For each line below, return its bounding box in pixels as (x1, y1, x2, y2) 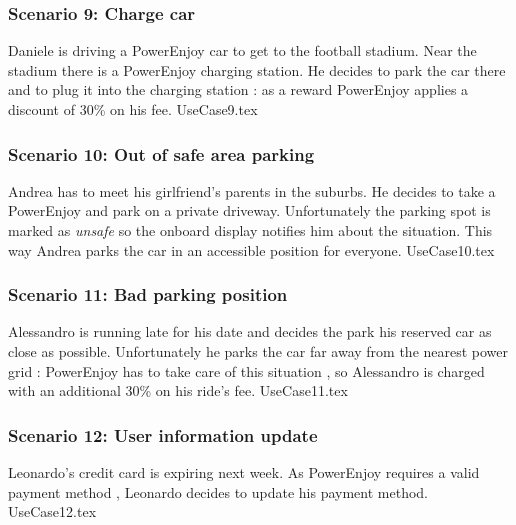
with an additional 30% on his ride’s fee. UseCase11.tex (8, 380, 348, 401)
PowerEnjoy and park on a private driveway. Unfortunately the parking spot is (8, 200, 491, 221)
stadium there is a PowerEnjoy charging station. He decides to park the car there (8, 59, 506, 80)
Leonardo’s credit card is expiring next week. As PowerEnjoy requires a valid (8, 462, 480, 482)
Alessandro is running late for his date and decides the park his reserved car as (8, 321, 492, 342)
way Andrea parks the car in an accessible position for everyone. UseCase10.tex (8, 239, 495, 260)
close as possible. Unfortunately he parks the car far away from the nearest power (8, 341, 509, 361)
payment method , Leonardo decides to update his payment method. (8, 481, 428, 502)
